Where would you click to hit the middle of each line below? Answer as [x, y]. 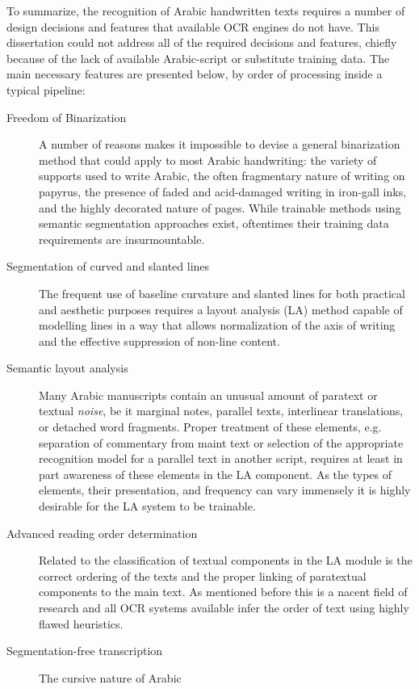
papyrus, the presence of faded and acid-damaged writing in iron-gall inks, [223, 191]
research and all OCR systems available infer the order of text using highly [224, 607]
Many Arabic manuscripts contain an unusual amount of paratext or [208, 395]
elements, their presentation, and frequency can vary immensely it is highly [225, 490]
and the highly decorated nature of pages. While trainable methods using [220, 207]
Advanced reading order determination [102, 533]
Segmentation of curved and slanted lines [108, 266]
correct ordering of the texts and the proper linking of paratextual [203, 576]
